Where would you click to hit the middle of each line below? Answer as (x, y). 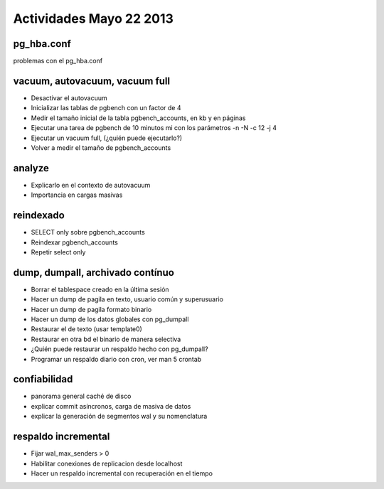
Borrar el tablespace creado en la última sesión (100, 289)
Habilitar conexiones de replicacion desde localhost (107, 463)
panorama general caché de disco (81, 396)
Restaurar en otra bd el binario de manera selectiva (106, 339)
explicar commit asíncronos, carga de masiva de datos (111, 406)
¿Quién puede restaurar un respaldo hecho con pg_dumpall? (120, 349)
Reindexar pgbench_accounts (75, 242)
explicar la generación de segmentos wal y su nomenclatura (119, 417)
